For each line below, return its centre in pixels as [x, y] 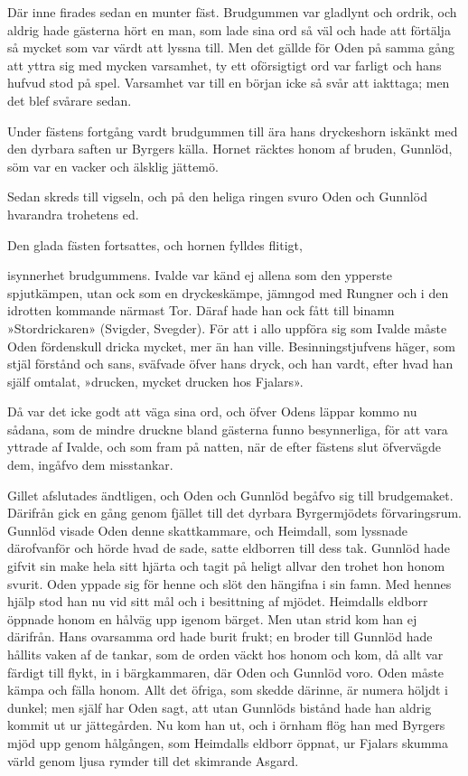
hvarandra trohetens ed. [73, 214]
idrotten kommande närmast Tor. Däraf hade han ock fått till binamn [201, 310]
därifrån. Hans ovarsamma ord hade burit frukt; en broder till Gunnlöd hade [220, 636]
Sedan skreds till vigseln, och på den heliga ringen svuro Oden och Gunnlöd [217, 196]
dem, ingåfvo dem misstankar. [90, 465]
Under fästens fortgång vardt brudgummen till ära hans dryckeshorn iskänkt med [233, 131]
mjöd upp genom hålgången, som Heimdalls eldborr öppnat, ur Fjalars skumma [228, 742]
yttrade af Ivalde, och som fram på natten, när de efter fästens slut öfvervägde [224, 447]
